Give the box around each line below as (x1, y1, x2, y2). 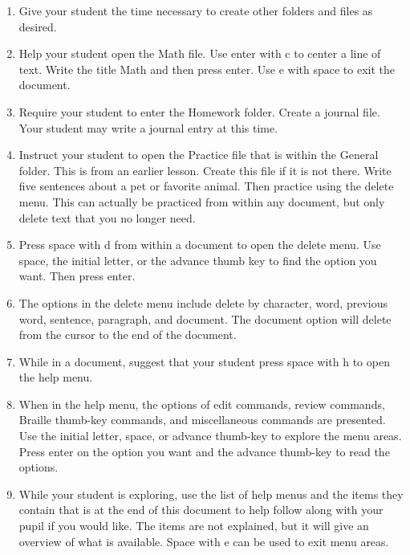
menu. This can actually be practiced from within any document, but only (18, 193, 385, 210)
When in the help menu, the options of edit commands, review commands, (18, 395, 385, 412)
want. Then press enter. (18, 267, 136, 284)
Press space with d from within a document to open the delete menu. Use (18, 236, 381, 253)
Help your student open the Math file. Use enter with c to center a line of (18, 45, 381, 62)
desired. (18, 18, 57, 35)
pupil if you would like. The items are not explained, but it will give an (18, 517, 369, 534)
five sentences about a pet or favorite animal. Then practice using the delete (18, 178, 394, 194)
